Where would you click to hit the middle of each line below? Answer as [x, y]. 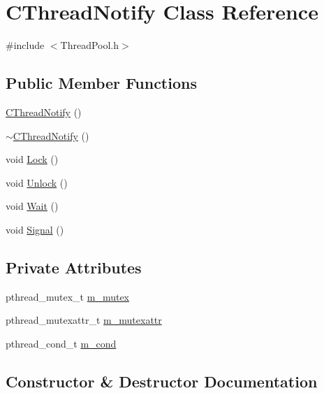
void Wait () [32, 206]
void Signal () [35, 229]
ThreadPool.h [90, 45]
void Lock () [32, 159]
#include [25, 45]
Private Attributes [74, 267]
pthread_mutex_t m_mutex [67, 296]
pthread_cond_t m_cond [61, 343]
